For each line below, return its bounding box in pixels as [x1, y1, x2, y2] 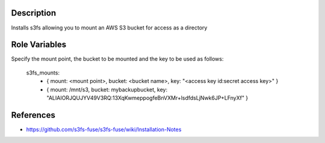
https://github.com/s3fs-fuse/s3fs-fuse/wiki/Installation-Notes [26, 126, 182, 133]
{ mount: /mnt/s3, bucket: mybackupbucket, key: [46, 86, 168, 93]
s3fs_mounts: [26, 69, 60, 76]
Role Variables [11, 40, 66, 50]
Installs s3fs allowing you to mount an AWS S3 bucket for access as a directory [11, 24, 208, 31]
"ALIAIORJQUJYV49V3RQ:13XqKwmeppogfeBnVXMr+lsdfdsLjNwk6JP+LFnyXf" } [46, 94, 249, 102]
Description [11, 8, 57, 18]
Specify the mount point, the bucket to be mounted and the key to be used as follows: [11, 55, 224, 62]
